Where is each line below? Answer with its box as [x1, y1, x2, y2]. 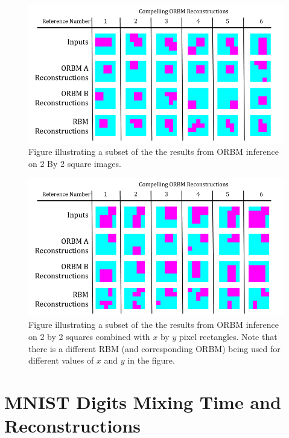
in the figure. [127, 354, 175, 367]
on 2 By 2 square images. [28, 157, 121, 169]
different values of [28, 354, 94, 367]
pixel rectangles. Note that [179, 330, 278, 342]
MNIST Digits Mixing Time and [4, 389, 281, 414]
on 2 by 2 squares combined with [28, 330, 150, 342]
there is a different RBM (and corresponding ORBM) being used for [28, 342, 281, 355]
